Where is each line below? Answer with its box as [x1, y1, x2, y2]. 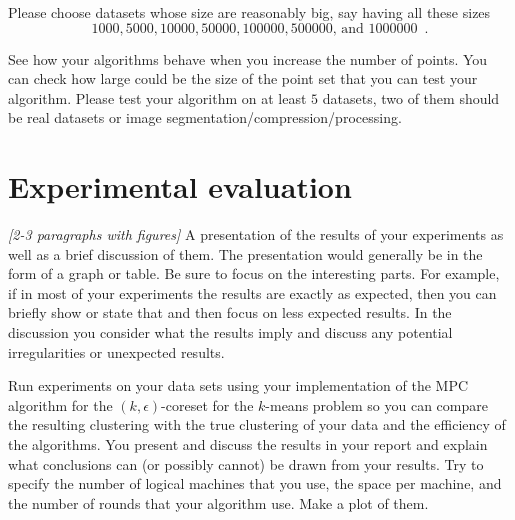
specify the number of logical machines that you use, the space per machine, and [8, 473, 502, 494]
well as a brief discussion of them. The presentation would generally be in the [8, 243, 483, 264]
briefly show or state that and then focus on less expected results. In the [8, 302, 452, 323]
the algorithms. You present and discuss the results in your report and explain [8, 434, 488, 455]
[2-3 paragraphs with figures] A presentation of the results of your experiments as [8, 224, 504, 245]
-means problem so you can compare [265, 394, 488, 415]
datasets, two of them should [322, 87, 500, 108]
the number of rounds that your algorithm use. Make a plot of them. [8, 492, 429, 513]
